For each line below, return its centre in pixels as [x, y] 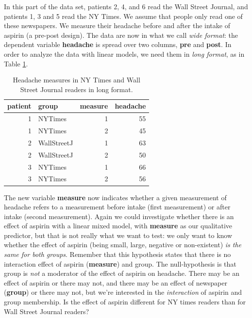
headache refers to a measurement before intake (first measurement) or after [117, 207]
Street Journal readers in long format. [76, 89]
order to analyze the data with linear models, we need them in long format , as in [124, 54]
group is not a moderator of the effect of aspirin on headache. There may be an [122, 273]
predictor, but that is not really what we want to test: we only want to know [118, 235]
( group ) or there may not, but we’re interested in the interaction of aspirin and [123, 292]
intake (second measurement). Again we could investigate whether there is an [119, 216]
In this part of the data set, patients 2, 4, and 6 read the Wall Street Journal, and [126, 6]
